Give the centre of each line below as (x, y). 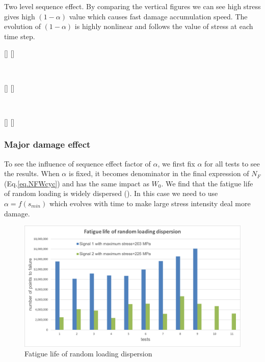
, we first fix (176, 163)
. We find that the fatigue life (207, 183)
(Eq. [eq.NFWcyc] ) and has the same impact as (77, 183)
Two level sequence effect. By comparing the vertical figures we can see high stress (132, 6)
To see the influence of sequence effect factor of (77, 163)
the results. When (32, 173)
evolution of (22, 26)
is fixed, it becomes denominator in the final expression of (159, 173)
